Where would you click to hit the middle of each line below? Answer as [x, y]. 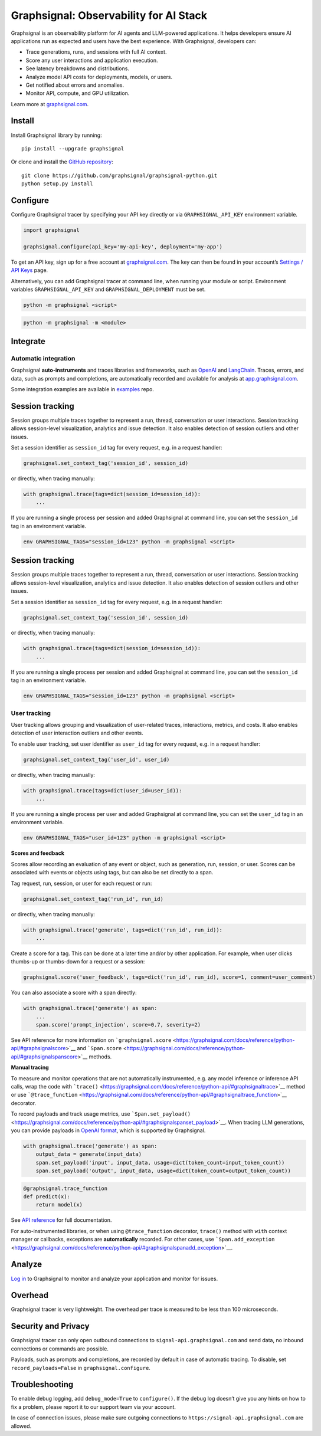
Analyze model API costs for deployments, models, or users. [99, 77]
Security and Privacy [50, 1327]
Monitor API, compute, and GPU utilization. [78, 93]
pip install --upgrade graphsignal [73, 148]
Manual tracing [30, 1067]
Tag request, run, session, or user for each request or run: [81, 883]
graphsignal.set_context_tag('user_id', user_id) [96, 759]
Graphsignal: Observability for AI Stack [109, 15]
